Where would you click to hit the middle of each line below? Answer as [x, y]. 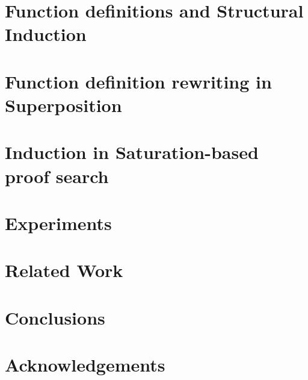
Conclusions [55, 317]
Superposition [63, 104]
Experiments [58, 223]
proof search [57, 176]
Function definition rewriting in [138, 81]
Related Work [64, 270]
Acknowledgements [85, 364]
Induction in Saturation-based [132, 152]
